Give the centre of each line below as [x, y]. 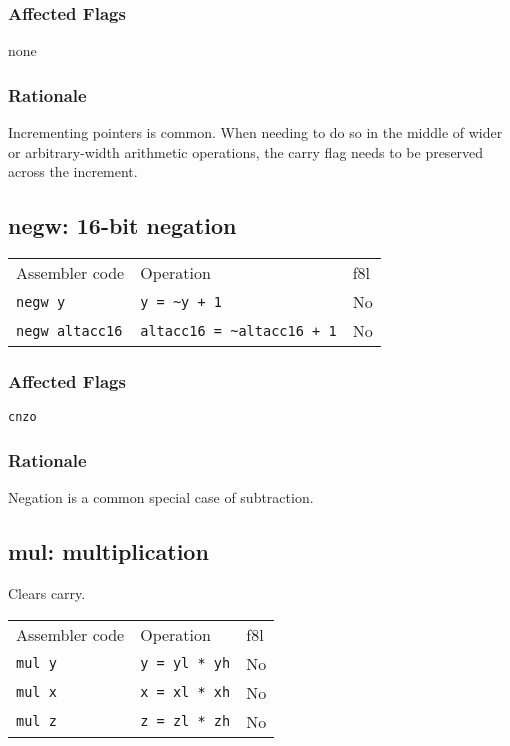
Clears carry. [47, 592]
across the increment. [73, 171]
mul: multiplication [108, 551]
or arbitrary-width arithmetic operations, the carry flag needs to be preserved [246, 151]
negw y [41, 301]
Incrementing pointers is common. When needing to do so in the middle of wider [255, 132]
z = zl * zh [185, 721]
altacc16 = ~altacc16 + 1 [238, 330]
